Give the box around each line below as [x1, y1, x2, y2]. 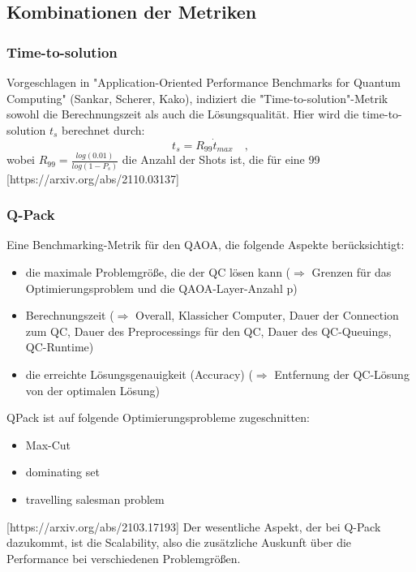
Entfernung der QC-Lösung [274, 366, 410, 383]
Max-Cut [25, 436, 71, 453]
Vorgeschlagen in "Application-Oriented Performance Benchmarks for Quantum [6, 74, 401, 90]
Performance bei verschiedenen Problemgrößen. [6, 549, 241, 566]
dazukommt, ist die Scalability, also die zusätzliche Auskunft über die [6, 534, 352, 551]
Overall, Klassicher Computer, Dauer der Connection [135, 307, 399, 324]
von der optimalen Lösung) [25, 381, 161, 398]
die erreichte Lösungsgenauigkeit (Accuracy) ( [25, 366, 253, 383]
